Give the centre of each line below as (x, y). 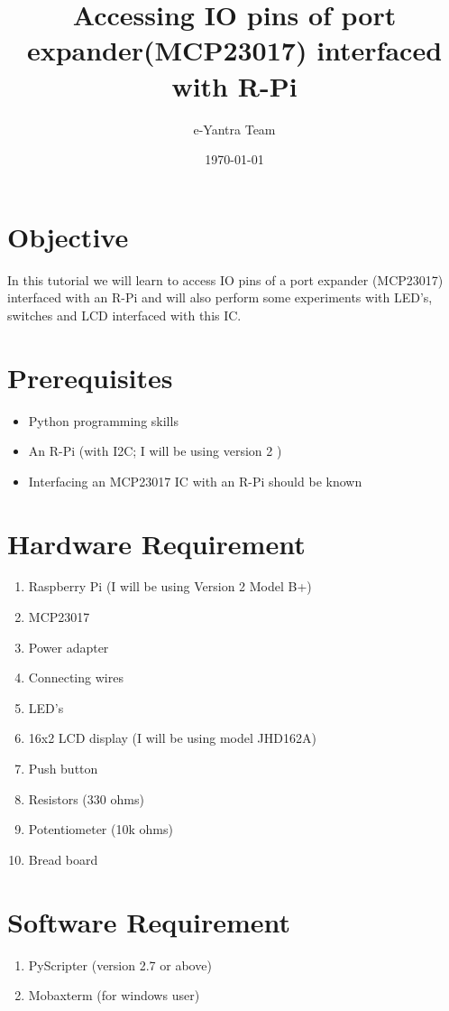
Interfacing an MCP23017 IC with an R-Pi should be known (195, 481)
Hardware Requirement (156, 543)
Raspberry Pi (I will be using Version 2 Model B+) (170, 586)
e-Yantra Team (234, 129)
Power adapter (69, 647)
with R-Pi (234, 85)
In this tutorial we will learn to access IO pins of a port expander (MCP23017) (225, 279)
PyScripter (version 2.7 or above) (120, 965)
